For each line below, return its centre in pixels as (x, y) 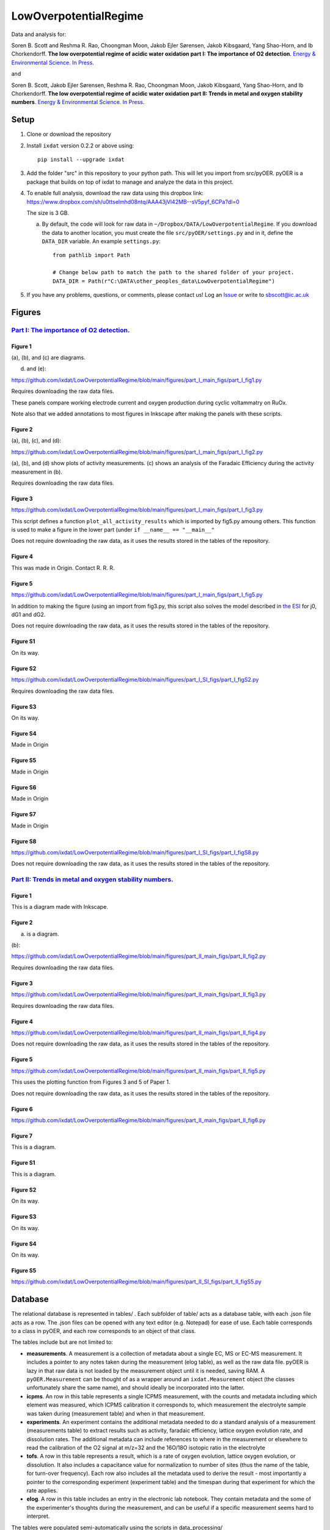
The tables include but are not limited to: (62, 1342)
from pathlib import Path (92, 255)
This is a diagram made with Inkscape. (60, 907)
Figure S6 (24, 787)
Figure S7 (24, 815)
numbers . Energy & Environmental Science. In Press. (78, 102)
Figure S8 (24, 841)
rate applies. (42, 1491)
